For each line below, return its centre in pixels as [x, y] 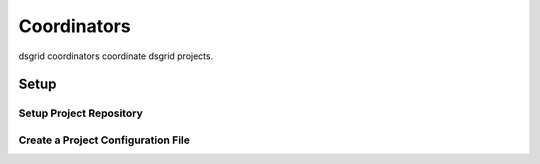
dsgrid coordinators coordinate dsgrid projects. [116, 56]
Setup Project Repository [81, 113]
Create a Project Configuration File [104, 140]
